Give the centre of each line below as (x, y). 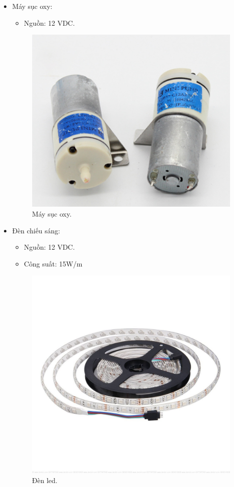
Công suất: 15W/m (53, 263)
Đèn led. (45, 480)
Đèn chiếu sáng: (36, 230)
